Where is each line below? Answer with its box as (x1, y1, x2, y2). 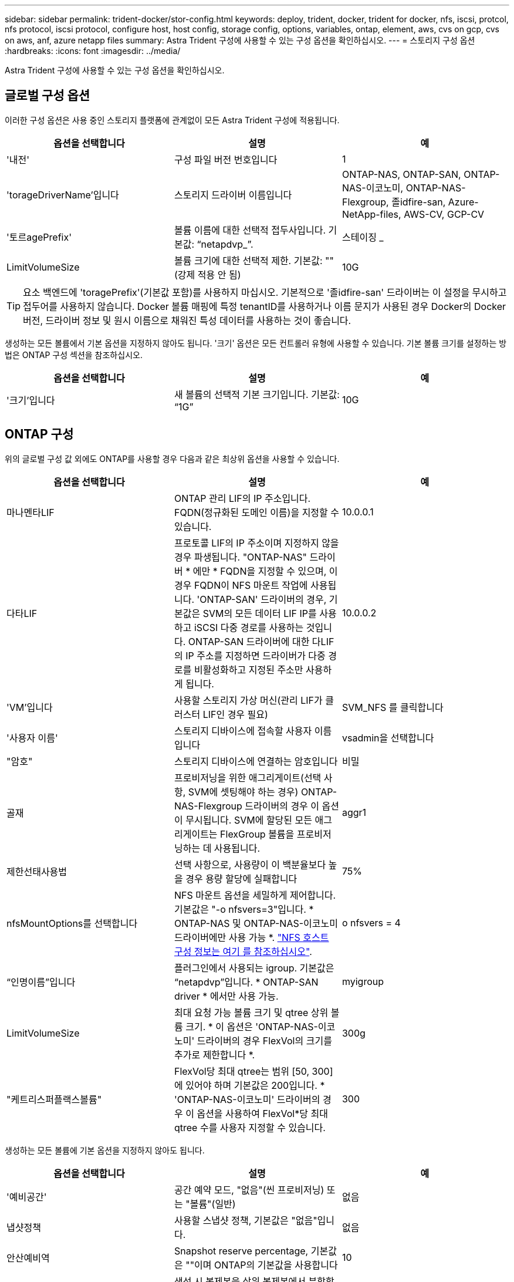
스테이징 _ (341, 231, 384, 243)
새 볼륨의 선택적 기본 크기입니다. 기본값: (174, 388, 340, 400)
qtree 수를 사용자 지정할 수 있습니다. (174, 1121, 326, 1133)
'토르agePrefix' (6, 231, 72, 243)
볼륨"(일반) (190, 1197, 236, 1210)
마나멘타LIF (6, 506, 55, 518)
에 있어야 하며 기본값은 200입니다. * (174, 1079, 325, 1091)
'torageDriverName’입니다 (6, 188, 119, 201)
